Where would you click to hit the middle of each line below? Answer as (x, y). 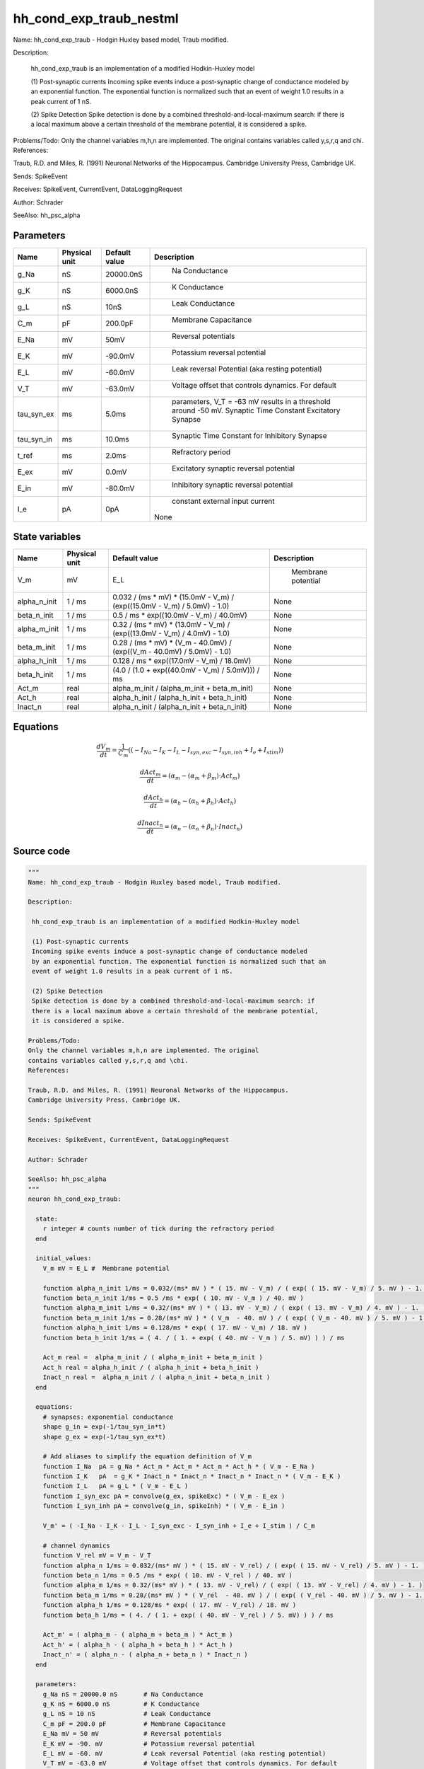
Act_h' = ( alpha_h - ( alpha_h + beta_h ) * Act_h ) (138, 1644)
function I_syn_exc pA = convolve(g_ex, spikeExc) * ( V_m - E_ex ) (164, 1496)
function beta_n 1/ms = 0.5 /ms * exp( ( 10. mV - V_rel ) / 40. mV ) (168, 1575)
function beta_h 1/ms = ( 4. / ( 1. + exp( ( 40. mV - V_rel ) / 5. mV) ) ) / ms (188, 1615)
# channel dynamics (77, 1545)
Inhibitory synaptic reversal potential (232, 485)
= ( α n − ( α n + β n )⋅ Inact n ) (203, 828)
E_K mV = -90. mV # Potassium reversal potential (149, 1744)
